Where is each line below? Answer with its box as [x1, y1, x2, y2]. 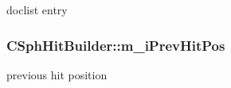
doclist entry [6, 2, 68, 17]
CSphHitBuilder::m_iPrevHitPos [6, 35, 225, 55]
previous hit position [6, 66, 108, 82]
